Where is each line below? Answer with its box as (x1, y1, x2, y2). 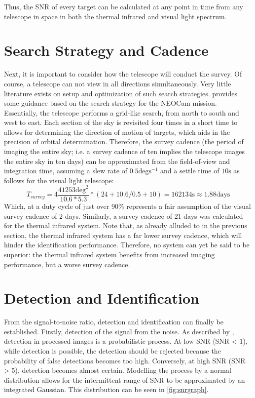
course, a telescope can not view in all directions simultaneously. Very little (4, 78, 231, 88)
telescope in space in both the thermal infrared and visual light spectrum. (4, 11, 227, 21)
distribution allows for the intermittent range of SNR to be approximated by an (4, 374, 245, 385)
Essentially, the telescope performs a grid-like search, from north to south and (4, 107, 239, 118)
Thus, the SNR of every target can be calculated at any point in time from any (4, 1, 243, 11)
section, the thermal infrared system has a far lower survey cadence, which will (4, 230, 242, 240)
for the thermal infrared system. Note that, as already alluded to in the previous (4, 220, 247, 231)
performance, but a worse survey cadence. (4, 259, 130, 269)
